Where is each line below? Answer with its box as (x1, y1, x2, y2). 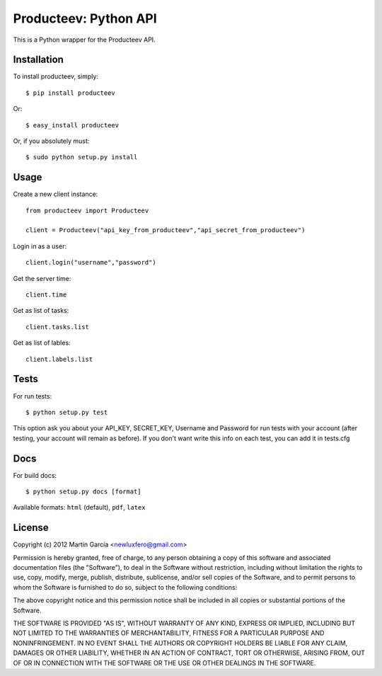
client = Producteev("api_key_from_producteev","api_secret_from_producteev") (25, 227, 306, 234)
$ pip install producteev (25, 88, 116, 97)
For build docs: (13, 471, 57, 479)
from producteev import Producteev (25, 206, 149, 214)
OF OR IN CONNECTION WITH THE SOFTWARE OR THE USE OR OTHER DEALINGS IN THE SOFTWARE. (13, 658, 316, 667)
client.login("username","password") (25, 258, 157, 267)
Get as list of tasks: (13, 307, 69, 315)
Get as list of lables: (13, 338, 71, 347)
